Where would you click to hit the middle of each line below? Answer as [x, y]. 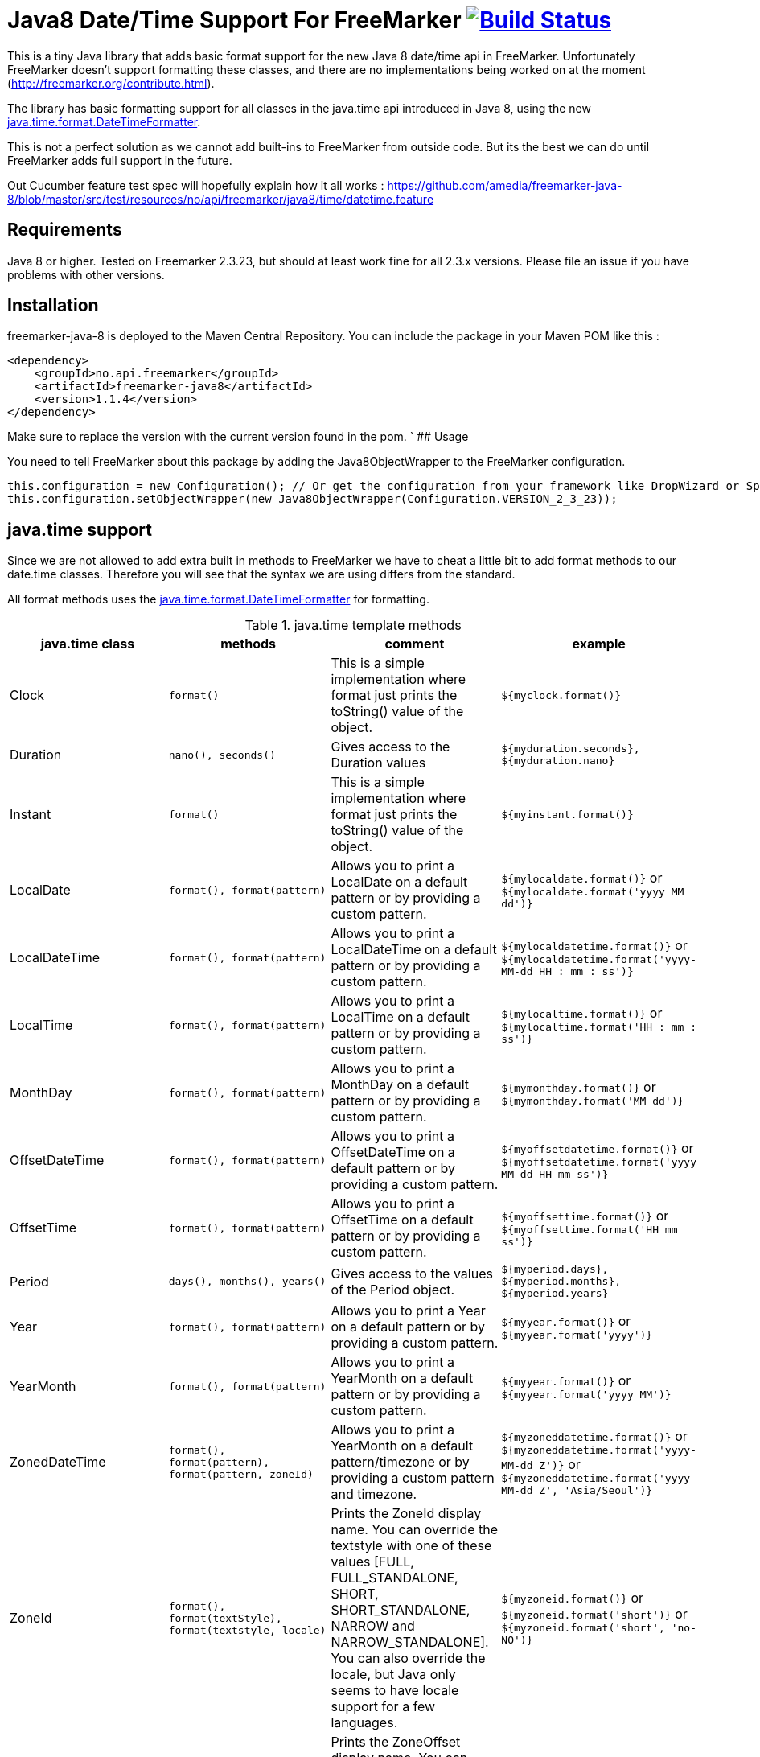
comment [415, 644]
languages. [364, 1723]
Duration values [378, 763]
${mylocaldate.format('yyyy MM [593, 892]
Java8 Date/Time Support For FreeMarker [234, 20]
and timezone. [374, 1494]
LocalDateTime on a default [414, 950]
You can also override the [408, 1658]
